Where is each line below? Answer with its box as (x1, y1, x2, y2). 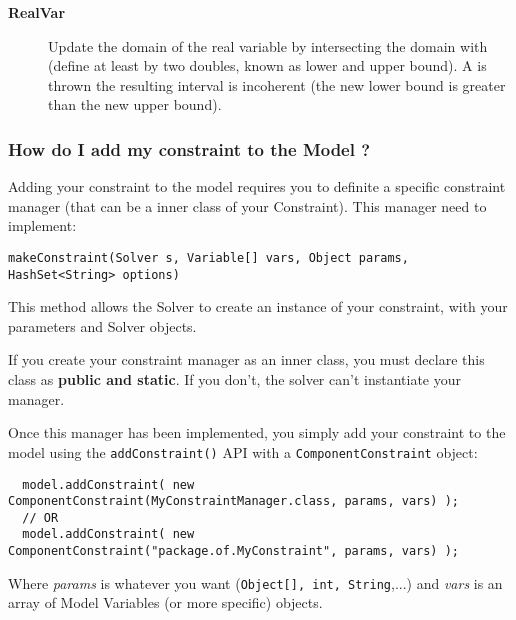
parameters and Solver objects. (8, 315, 197, 336)
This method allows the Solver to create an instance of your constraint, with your (8, 296, 508, 317)
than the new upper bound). (48, 94, 222, 115)
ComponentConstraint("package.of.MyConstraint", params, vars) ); (8, 544, 460, 559)
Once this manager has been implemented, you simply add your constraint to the (8, 422, 506, 443)
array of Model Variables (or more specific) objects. (8, 592, 323, 613)
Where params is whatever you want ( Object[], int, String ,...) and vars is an (8, 572, 503, 593)
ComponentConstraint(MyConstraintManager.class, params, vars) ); (8, 494, 460, 509)
